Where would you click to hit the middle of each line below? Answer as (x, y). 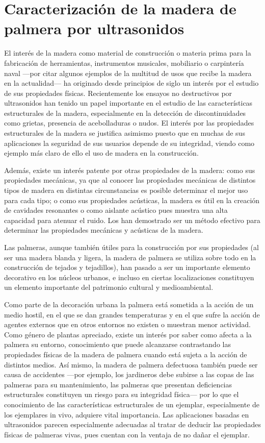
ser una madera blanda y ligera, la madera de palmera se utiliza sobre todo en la (130, 257)
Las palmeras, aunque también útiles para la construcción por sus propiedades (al (131, 247)
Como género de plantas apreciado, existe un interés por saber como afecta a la (128, 334)
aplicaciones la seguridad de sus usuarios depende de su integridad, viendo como (129, 143)
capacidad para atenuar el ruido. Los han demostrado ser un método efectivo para (132, 220)
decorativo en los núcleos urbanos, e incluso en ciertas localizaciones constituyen (129, 277)
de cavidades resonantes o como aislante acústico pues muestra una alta (116, 210)
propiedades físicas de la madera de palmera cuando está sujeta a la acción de (126, 354)
